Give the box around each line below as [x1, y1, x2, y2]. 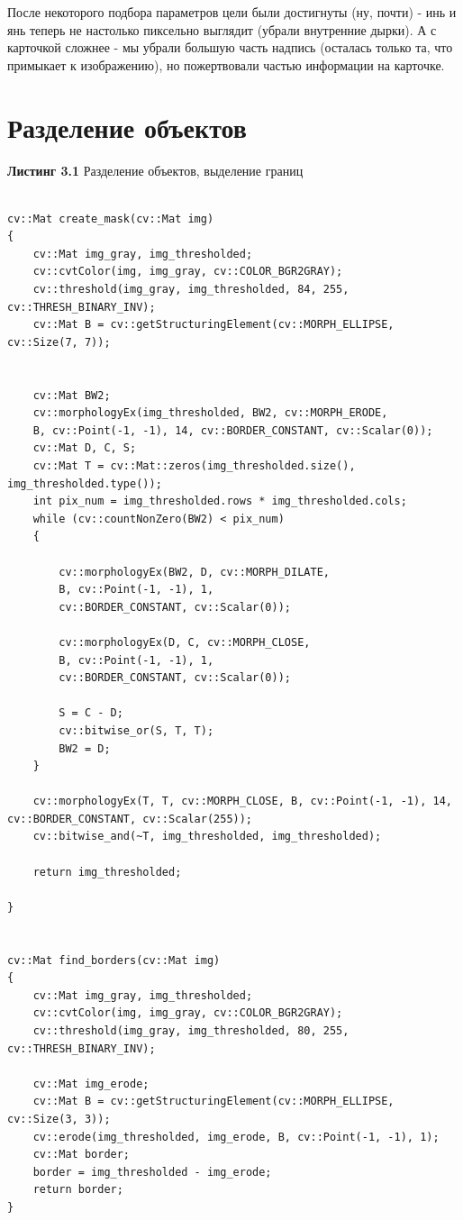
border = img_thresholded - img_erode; [32, 1165, 272, 1179]
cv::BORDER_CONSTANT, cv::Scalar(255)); [7, 812, 253, 825]
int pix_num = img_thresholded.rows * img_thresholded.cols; [32, 495, 407, 508]
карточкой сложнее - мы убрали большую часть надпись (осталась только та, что [7, 38, 453, 57]
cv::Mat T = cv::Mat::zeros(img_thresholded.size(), [32, 460, 356, 472]
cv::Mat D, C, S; [32, 442, 137, 455]
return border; [32, 1183, 123, 1197]
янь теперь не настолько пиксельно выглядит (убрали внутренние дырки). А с [7, 20, 437, 39]
